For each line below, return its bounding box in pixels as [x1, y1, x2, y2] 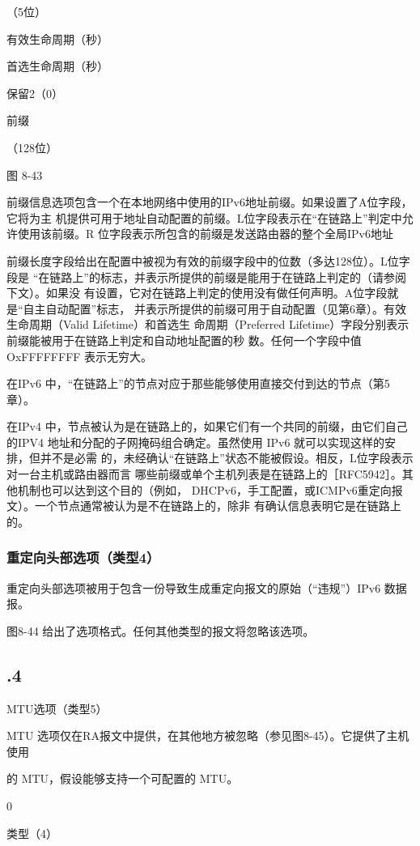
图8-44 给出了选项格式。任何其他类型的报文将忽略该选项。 [6, 622, 315, 639]
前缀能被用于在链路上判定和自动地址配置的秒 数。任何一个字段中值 [6, 331, 362, 348]
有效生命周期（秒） [6, 30, 108, 47]
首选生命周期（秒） [6, 57, 108, 74]
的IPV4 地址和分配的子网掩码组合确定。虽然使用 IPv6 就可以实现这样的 [6, 433, 385, 450]
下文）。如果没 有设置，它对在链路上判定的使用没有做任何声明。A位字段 [6, 284, 388, 301]
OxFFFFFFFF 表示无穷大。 [6, 347, 153, 364]
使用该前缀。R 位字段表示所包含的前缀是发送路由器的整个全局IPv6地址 [17, 225, 393, 242]
